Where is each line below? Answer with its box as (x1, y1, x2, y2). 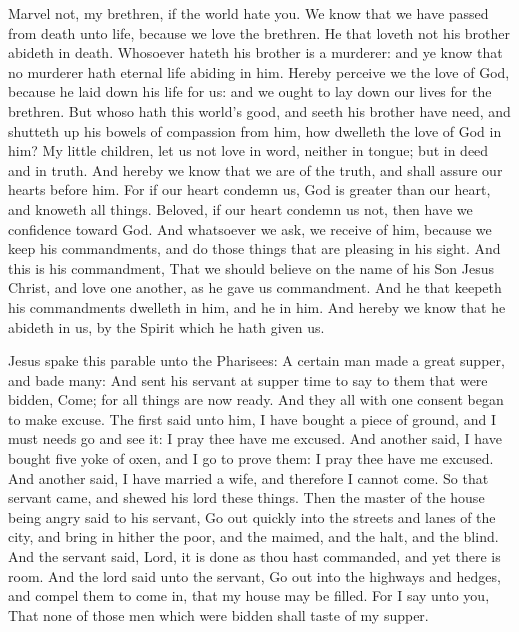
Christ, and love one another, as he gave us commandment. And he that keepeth (8, 277, 502, 298)
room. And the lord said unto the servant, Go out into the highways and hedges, (8, 565, 501, 586)
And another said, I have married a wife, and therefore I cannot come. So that (8, 467, 489, 488)
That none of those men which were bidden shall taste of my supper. (8, 604, 429, 625)
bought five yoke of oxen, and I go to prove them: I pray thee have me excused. (8, 448, 494, 469)
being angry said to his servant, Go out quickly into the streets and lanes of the (8, 506, 496, 527)
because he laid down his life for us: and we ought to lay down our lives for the (8, 81, 492, 102)
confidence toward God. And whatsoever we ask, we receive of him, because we (8, 218, 492, 239)
